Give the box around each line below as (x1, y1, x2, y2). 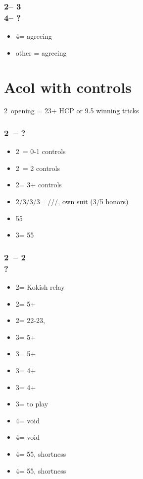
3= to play (15, 399, 48, 409)
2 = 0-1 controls (15, 146, 66, 157)
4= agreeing (15, 31, 52, 41)
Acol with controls (4, 77, 132, 97)
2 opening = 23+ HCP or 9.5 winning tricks (4, 105, 139, 116)
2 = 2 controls (15, 162, 60, 173)
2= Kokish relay (15, 281, 65, 292)
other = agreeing (15, 47, 67, 58)
